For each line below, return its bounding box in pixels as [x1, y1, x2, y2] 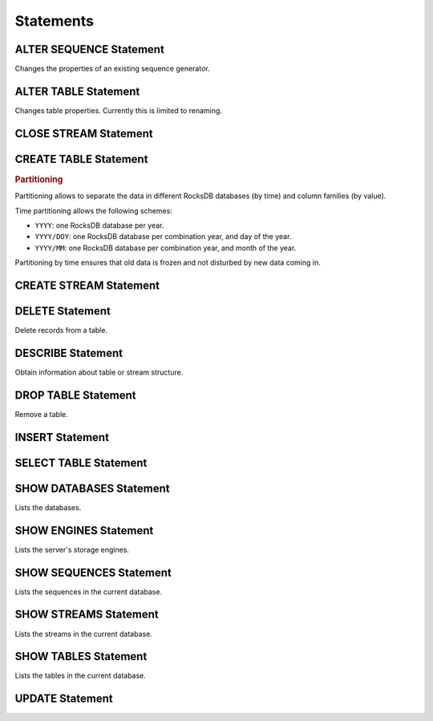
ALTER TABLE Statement [14, 84, 140, 98]
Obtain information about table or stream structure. [14, 367, 184, 377]
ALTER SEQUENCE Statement [14, 43, 164, 56]
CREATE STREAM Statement [14, 278, 160, 292]
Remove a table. [14, 409, 68, 419]
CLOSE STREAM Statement [14, 127, 154, 140]
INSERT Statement [14, 430, 110, 444]
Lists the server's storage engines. [14, 545, 130, 554]
